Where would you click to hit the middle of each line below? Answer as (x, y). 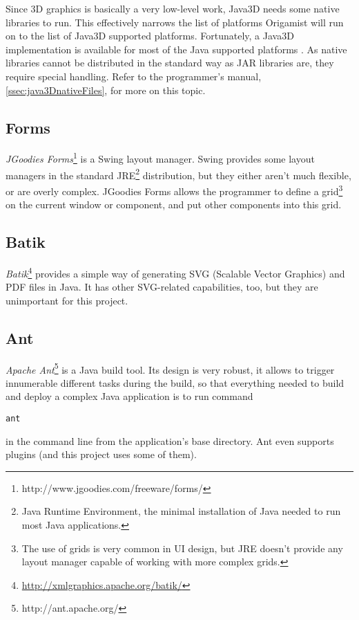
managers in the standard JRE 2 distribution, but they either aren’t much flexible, (178, 174)
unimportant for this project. (67, 300)
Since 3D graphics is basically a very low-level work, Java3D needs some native (173, 8)
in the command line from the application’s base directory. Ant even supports (170, 440)
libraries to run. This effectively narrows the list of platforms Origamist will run (175, 22)
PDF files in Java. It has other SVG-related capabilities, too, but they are (162, 287)
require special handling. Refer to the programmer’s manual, (134, 76)
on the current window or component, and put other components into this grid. (174, 204)
